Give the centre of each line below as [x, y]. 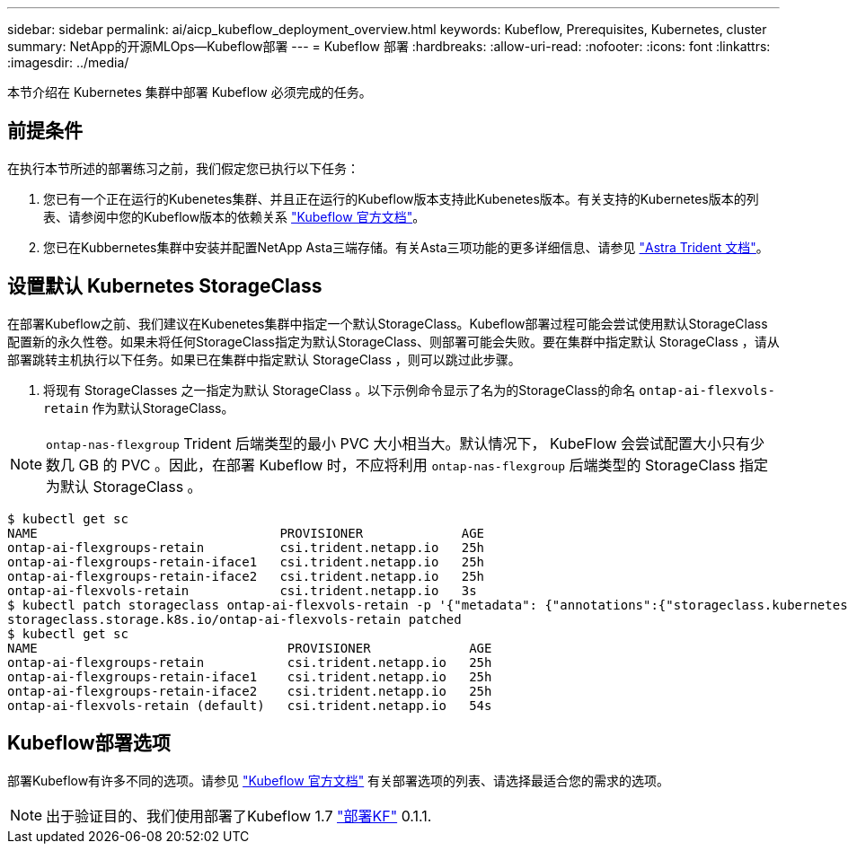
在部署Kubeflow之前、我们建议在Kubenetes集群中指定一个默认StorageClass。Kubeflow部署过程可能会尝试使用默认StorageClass [388, 323]
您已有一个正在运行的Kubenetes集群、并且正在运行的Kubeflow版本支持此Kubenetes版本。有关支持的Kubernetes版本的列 [401, 198]
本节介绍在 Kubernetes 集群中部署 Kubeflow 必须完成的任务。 [190, 92]
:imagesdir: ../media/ [68, 62]
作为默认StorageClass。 [163, 408]
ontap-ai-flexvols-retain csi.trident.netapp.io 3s [242, 590]
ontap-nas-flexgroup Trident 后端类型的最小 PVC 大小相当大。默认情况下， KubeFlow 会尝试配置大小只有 [398, 443]
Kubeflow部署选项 [89, 743]
